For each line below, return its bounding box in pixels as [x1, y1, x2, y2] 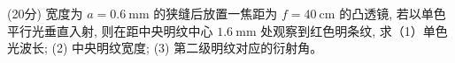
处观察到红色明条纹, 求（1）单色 [260, 21, 448, 39]
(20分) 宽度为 [7, 4, 83, 22]
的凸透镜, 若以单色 [339, 4, 446, 22]
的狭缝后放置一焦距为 [153, 4, 278, 22]
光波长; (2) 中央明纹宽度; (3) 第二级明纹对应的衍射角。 [7, 38, 323, 57]
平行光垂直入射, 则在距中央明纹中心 [7, 21, 213, 39]
